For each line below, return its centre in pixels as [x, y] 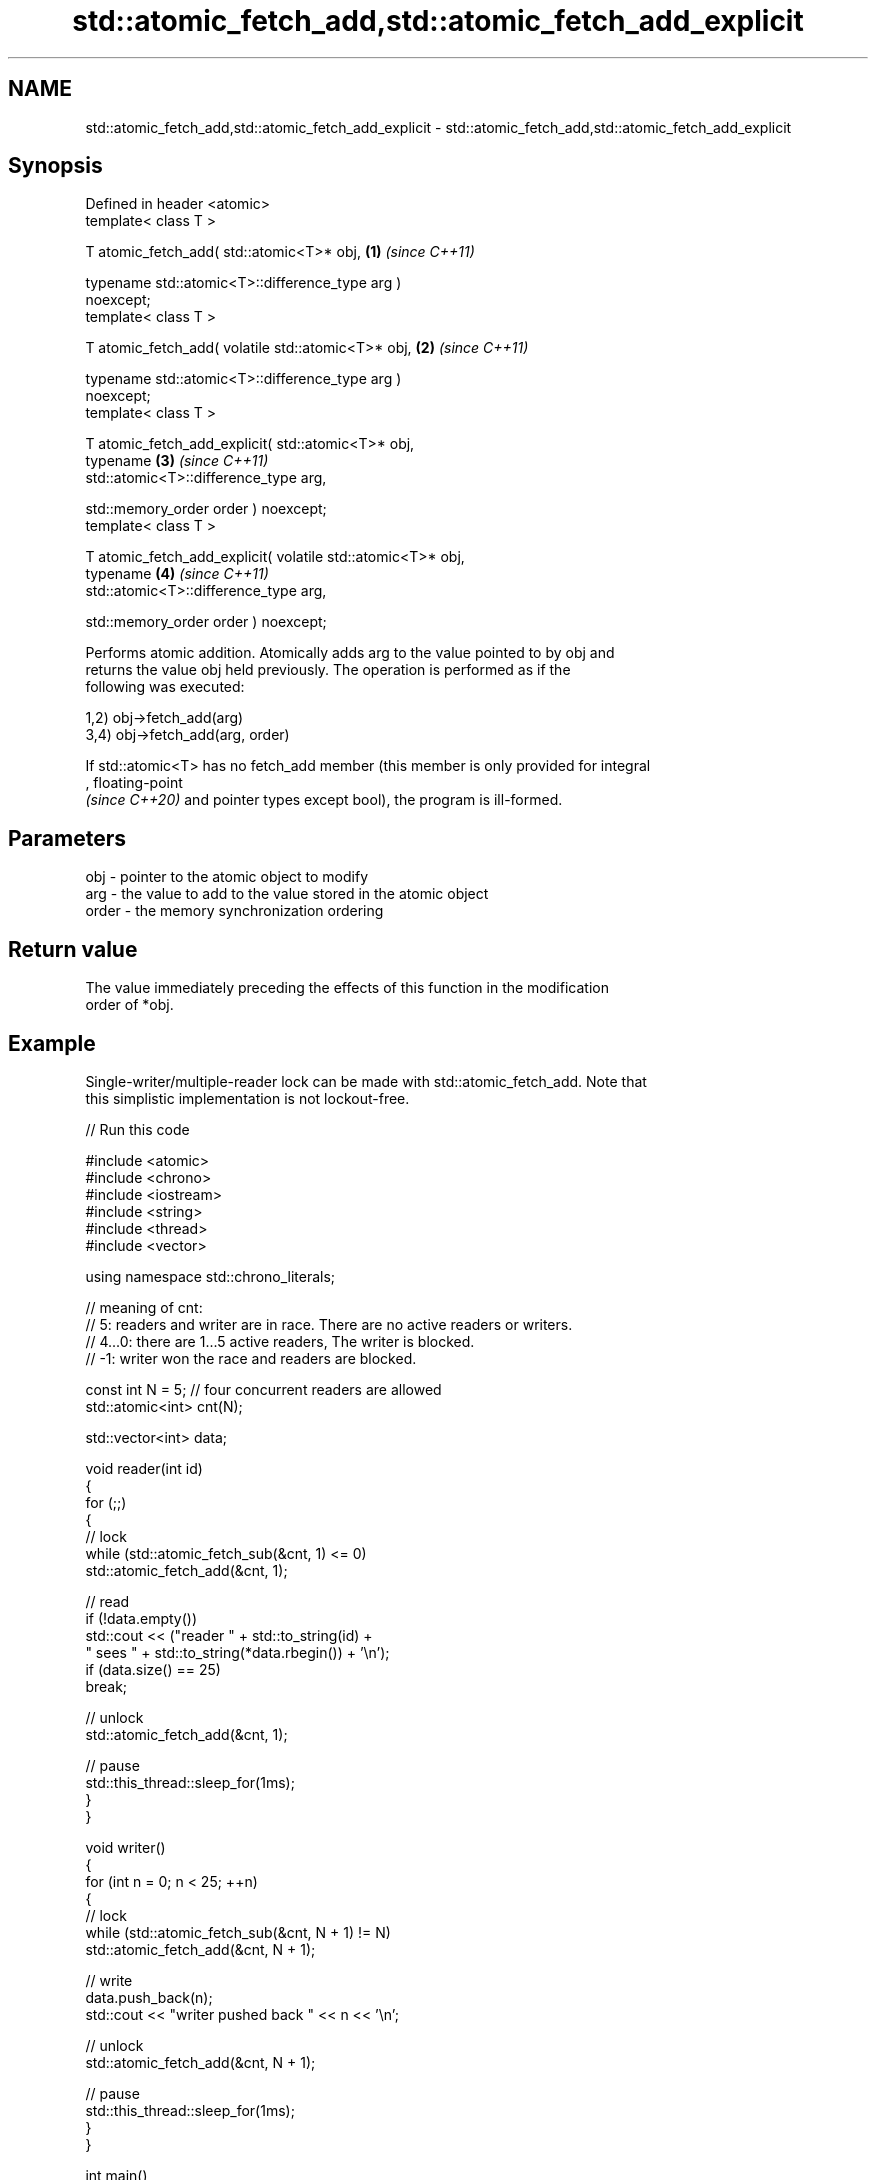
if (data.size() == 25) [153, 1669]
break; [106, 1686]
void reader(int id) [144, 1468]
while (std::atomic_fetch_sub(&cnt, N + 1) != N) [238, 1932]
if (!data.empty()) [141, 1618]
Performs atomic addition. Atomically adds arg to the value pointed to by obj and [350, 653]
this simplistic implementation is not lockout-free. [247, 1098]
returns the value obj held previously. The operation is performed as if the [328, 670]
